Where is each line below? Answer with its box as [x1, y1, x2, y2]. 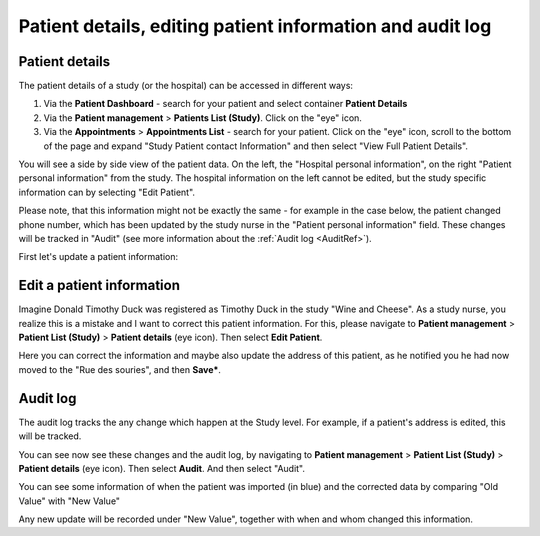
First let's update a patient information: [18, 251, 179, 263]
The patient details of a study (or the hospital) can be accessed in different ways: [18, 80, 354, 92]
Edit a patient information [18, 277, 180, 294]
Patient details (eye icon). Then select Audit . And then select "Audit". [18, 462, 305, 474]
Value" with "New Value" [18, 495, 120, 507]
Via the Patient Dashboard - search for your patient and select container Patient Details [43, 98, 408, 110]
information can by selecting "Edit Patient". [18, 186, 195, 198]
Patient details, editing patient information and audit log [18, 15, 492, 37]
